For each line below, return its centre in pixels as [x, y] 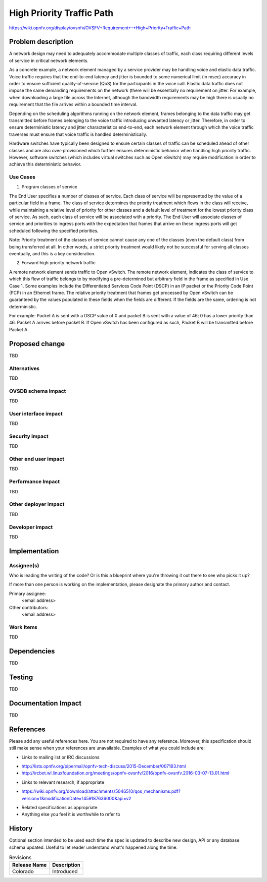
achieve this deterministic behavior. [45, 164]
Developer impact [31, 527]
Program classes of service [49, 187]
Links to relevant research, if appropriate [63, 782]
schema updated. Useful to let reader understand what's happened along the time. [93, 847]
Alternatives [24, 368]
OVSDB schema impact [38, 391]
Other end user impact [37, 459]
